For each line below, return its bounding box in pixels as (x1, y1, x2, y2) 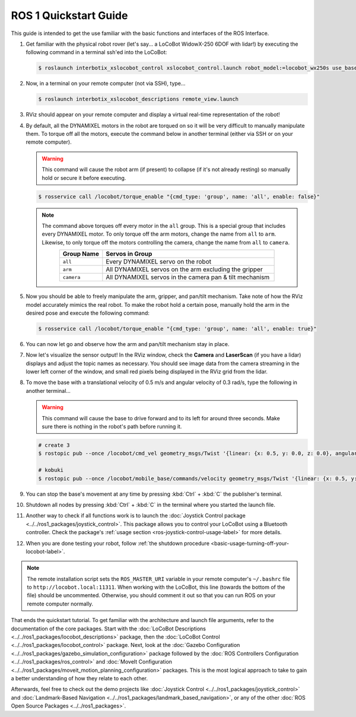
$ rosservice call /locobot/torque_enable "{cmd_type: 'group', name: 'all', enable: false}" (38, 193, 320, 200)
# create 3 (38, 442, 70, 448)
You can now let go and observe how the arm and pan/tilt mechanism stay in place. (26, 340, 230, 347)
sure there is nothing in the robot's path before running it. (42, 423, 182, 430)
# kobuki (38, 467, 64, 474)
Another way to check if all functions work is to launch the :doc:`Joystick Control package (26, 512, 246, 519)
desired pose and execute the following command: (26, 309, 150, 316)
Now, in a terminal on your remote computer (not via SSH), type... (26, 80, 186, 87)
